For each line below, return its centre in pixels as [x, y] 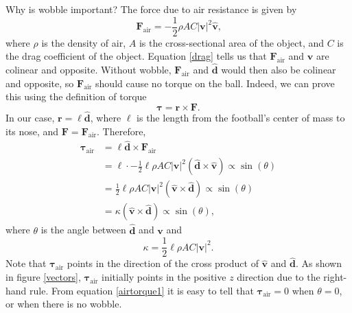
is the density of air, [84, 42]
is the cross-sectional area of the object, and [232, 42]
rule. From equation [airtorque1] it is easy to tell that [142, 290]
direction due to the [279, 277]
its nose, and [32, 131]
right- [335, 277]
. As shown [318, 263]
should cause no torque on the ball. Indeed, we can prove [215, 83]
